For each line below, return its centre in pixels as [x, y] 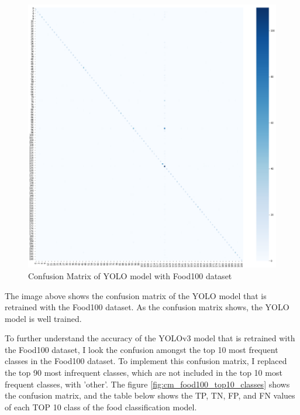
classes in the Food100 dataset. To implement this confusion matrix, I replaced [146, 361]
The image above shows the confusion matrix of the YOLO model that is [136, 295]
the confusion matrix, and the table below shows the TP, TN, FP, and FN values [150, 395]
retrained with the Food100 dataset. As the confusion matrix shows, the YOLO [147, 307]
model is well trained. [43, 318]
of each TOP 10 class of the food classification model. [101, 407]
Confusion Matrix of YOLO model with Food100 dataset [130, 275]
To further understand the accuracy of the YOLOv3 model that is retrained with [150, 338]
